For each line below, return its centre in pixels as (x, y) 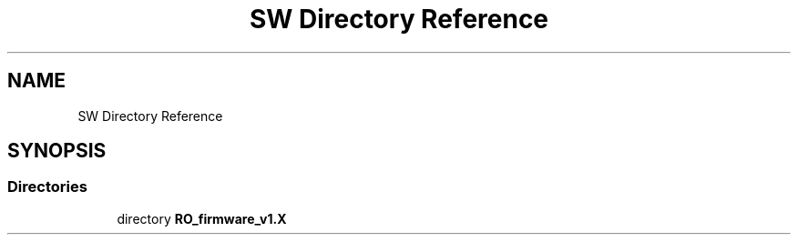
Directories (47, 187)
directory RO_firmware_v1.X (202, 218)
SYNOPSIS (57, 151)
